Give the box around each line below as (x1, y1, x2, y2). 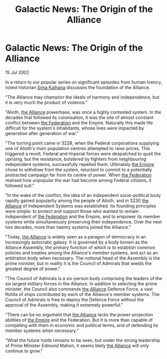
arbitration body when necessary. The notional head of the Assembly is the (5, 255, 160, 261)
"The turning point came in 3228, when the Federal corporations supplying (5, 140, 159, 146)
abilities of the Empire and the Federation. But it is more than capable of (5, 316, 153, 323)
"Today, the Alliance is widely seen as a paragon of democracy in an (5, 233, 146, 239)
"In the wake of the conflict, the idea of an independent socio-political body (5, 192, 161, 198)
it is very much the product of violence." (5, 99, 88, 105)
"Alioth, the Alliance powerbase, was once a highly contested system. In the (5, 109, 161, 115)
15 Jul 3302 (5, 69, 29, 75)
